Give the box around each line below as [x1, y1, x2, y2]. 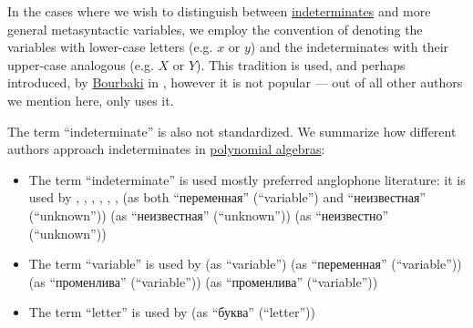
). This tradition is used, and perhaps [196, 55, 406, 74]
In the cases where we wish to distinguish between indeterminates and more [7, 2, 431, 20]
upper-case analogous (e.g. [7, 55, 154, 74]
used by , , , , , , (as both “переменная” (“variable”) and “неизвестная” [28, 188, 427, 207]
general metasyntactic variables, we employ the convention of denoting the [7, 19, 423, 38]
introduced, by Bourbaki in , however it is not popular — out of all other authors [7, 73, 463, 92]
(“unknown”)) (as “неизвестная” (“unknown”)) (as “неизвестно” [28, 205, 388, 224]
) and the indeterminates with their [250, 37, 449, 56]
